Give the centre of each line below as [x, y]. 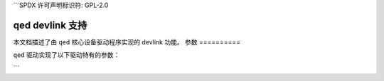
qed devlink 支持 [50, 25]
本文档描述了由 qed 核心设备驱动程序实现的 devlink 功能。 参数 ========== [127, 42]
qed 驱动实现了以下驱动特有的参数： [66, 55]
